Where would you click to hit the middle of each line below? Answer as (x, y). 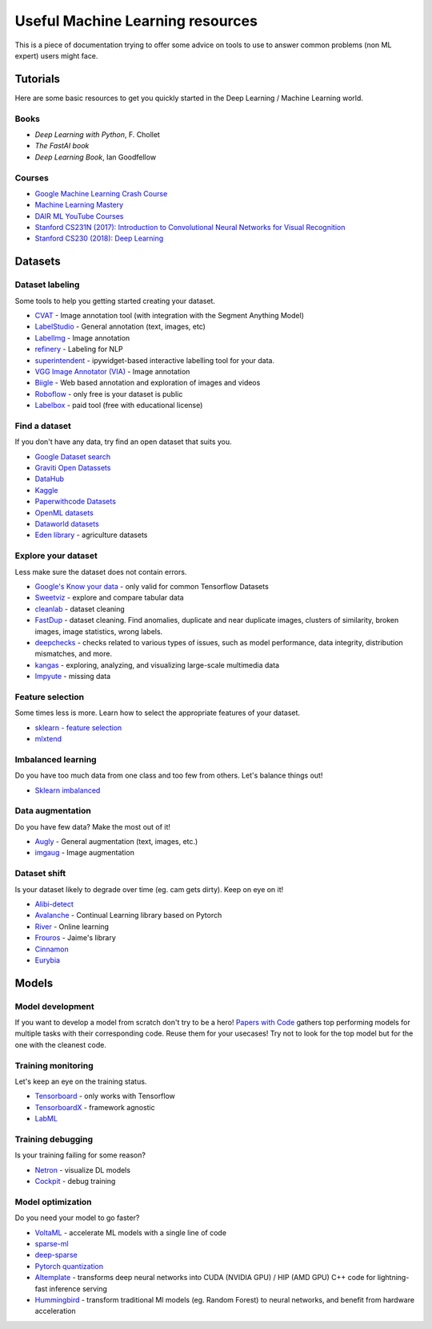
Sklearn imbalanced (68, 790)
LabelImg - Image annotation (82, 337)
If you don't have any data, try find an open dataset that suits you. (123, 442)
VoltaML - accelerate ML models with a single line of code (131, 1232)
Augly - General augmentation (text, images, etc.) (116, 842)
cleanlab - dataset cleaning (80, 608)
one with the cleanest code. (61, 1044)
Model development (55, 1006)
